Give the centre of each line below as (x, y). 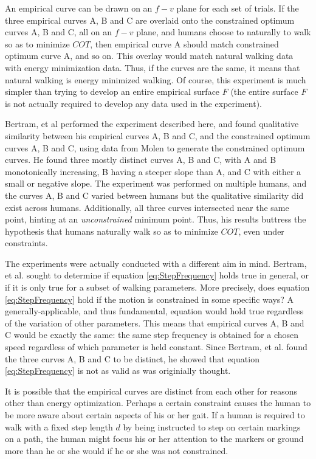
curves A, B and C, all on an (59, 32)
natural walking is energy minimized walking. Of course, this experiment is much (156, 79)
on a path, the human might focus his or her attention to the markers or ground (154, 439)
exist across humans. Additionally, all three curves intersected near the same (147, 207)
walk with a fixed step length (59, 426)
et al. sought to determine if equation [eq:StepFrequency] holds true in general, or (157, 275)
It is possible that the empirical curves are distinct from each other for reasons (151, 391)
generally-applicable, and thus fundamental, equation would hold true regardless (154, 311)
